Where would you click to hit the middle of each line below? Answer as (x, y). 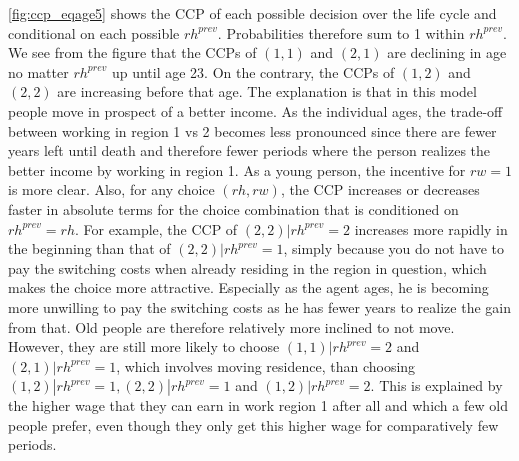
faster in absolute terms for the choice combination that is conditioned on (233, 208)
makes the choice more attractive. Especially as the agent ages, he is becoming (248, 287)
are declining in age (447, 52)
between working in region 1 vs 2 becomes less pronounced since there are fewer (252, 130)
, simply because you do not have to (394, 248)
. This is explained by (436, 385)
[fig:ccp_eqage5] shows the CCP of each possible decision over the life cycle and (252, 13)
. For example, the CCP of (156, 228)
